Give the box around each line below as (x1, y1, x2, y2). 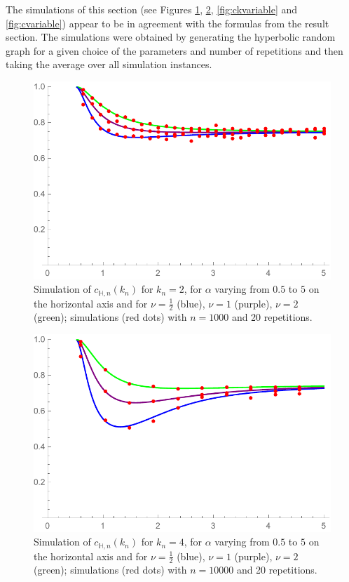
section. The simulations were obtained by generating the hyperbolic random (6, 29, 336, 44)
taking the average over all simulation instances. (6, 57, 212, 72)
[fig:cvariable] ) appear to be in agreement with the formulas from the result (6, 15, 329, 30)
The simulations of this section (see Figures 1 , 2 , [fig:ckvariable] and (6, 2, 298, 16)
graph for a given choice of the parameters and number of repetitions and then (6, 43, 343, 58)
